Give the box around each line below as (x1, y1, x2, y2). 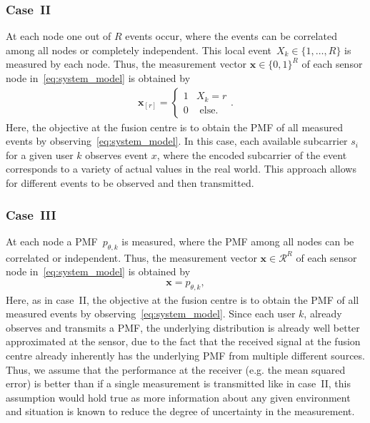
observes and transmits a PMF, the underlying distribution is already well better (6, 320, 360, 335)
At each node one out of (6, 29, 111, 44)
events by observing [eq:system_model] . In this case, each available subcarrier (6, 133, 348, 148)
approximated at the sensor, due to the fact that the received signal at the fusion (6, 334, 361, 349)
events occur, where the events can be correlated (125, 29, 337, 44)
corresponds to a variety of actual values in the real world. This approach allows (6, 161, 356, 176)
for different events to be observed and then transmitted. (6, 175, 254, 190)
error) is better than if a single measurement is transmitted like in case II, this (6, 376, 351, 391)
